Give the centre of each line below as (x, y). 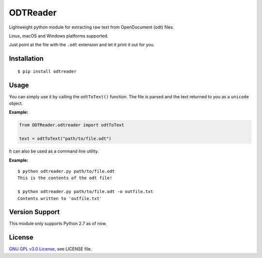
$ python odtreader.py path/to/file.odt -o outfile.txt (85, 192)
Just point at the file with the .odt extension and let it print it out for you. (82, 45)
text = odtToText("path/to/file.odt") (65, 139)
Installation (26, 59)
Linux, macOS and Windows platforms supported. (59, 36)
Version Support (34, 212)
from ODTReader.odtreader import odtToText (72, 125)
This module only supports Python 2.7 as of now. (58, 224)
